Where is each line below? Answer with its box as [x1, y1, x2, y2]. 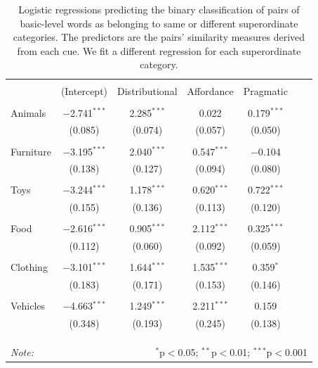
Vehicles [11, 298, 46, 313]
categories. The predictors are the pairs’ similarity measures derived [13, 30, 305, 44]
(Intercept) [60, 84, 108, 99]
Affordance [187, 84, 234, 99]
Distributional [117, 84, 178, 99]
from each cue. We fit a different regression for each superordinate [17, 43, 301, 58]
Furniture [11, 144, 51, 158]
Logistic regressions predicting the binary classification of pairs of [18, 2, 300, 16]
